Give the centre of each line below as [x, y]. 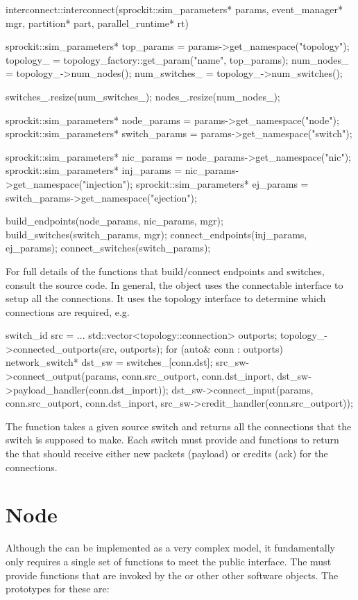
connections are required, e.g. [68, 311]
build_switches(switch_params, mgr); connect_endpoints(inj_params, [156, 234]
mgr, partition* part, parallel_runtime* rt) [97, 23]
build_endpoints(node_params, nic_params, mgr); [114, 221]
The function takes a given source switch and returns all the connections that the [179, 426]
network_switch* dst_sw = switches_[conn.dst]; [109, 362]
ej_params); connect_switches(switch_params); [108, 248]
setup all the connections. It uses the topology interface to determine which [166, 298]
